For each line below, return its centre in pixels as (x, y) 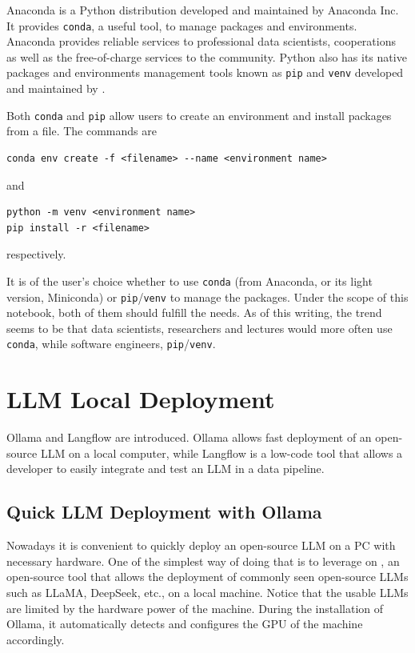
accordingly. (36, 639)
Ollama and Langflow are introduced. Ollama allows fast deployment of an (189, 437)
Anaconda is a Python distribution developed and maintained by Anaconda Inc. (203, 10)
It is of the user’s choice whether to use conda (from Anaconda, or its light (190, 280)
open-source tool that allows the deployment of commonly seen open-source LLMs (207, 577)
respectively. (36, 254)
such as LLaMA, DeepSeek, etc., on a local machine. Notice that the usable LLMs (207, 592)
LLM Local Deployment (141, 399)
